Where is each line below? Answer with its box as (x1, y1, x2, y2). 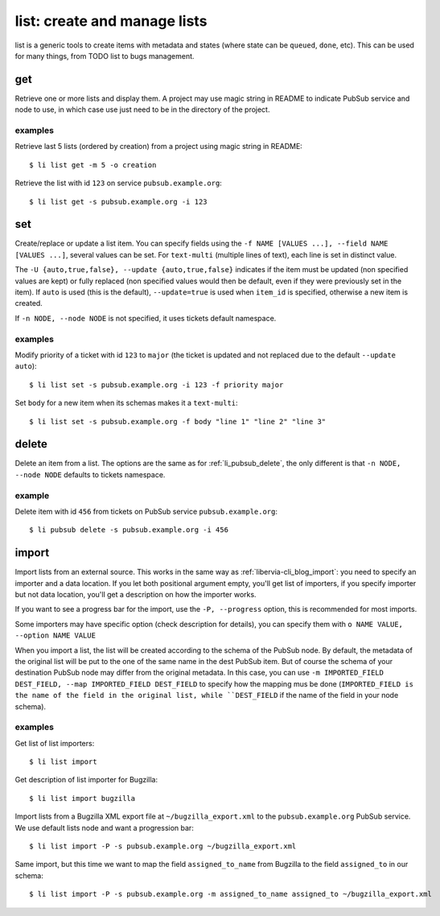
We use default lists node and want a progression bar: (14, 823, 195, 832)
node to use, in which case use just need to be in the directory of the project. (14, 105, 270, 114)
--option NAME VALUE (14, 631, 97, 640)
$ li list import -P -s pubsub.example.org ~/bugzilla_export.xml (29, 842, 297, 851)
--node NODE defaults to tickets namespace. (14, 469, 166, 479)
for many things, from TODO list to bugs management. (14, 51, 195, 60)
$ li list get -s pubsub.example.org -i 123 (29, 197, 208, 206)
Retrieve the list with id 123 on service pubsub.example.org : (14, 178, 223, 188)
